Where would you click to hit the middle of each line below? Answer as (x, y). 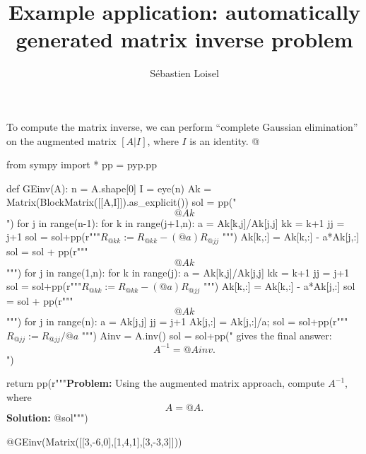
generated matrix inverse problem (184, 39)
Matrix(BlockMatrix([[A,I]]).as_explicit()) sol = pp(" (122, 202)
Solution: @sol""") (47, 418)
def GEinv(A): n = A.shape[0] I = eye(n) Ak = (109, 188)
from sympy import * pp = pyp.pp (82, 164)
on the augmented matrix (61, 140)
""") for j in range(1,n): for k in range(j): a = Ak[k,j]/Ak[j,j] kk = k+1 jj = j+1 (178, 272)
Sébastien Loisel (184, 73)
